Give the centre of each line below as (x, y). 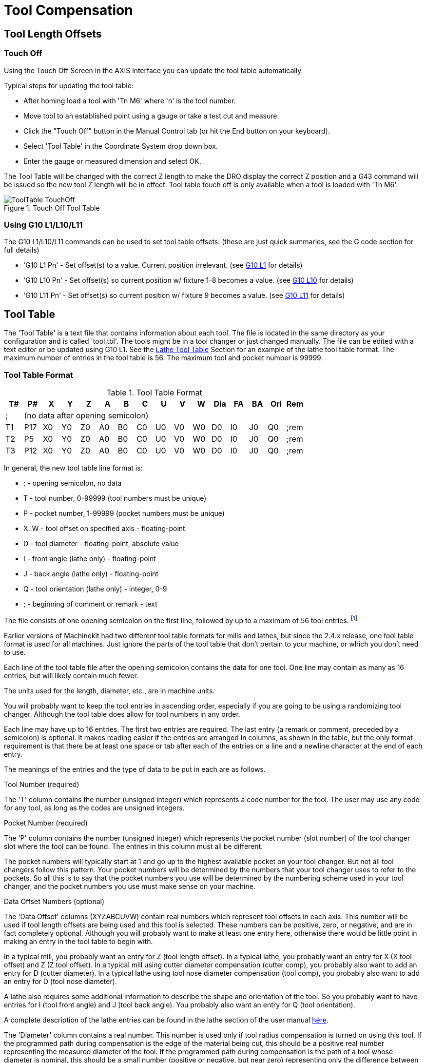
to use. (15, 652)
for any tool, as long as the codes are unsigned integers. (94, 807)
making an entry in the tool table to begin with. (78, 941)
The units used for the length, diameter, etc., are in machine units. (109, 690)
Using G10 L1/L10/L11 (43, 225)
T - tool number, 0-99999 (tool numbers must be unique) (115, 498)
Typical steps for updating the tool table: (69, 85)
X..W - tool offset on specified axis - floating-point (104, 528)
